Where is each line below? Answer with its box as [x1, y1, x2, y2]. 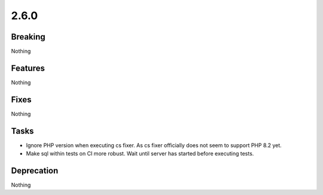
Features [11, 63, 45, 73]
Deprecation [11, 165, 59, 176]
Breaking [11, 32, 46, 42]
